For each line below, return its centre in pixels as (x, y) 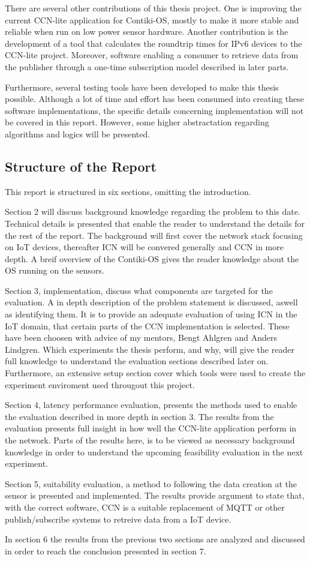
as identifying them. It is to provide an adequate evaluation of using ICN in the (151, 314)
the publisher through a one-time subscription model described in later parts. (147, 66)
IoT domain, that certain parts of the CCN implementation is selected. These (147, 325)
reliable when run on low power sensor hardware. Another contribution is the (147, 31)
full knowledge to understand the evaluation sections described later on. (137, 361)
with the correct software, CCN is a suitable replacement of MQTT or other (145, 507)
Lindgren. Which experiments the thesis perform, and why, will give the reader (150, 349)
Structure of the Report (81, 166)
